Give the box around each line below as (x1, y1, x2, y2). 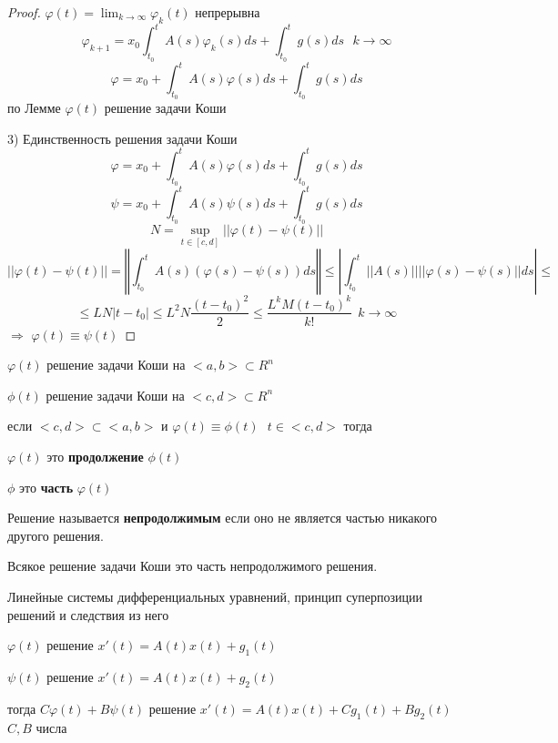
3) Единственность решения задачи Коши (7, 128, 238, 148)
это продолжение (46, 446, 144, 465)
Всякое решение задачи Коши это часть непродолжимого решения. (7, 556, 378, 575)
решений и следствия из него (7, 605, 169, 624)
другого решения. (7, 525, 104, 545)
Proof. (7, 3, 41, 21)
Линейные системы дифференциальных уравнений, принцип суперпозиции (7, 586, 422, 606)
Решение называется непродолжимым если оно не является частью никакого (7, 508, 438, 527)
